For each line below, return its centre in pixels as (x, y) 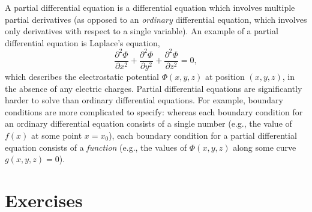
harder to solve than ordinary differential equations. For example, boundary (144, 100)
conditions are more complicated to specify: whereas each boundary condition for (154, 111)
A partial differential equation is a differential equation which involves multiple (150, 7)
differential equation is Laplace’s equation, (82, 42)
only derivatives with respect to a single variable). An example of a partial (142, 31)
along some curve (265, 147)
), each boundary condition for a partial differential (203, 135)
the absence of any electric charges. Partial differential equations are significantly (154, 88)
